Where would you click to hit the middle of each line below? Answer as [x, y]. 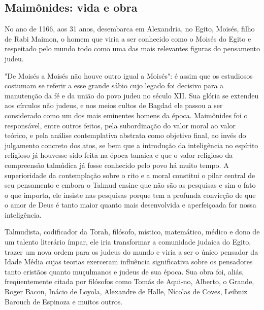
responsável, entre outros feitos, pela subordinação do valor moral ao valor [120, 125]
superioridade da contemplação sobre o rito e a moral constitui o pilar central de [130, 175]
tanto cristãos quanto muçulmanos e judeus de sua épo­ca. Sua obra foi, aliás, [124, 271]
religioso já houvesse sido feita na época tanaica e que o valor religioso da [119, 155]
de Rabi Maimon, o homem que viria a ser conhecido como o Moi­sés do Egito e [128, 38]
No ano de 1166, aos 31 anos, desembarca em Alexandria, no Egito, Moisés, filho [130, 29]
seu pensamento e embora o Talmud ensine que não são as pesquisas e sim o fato [130, 185]
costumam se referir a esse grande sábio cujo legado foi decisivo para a [114, 85]
